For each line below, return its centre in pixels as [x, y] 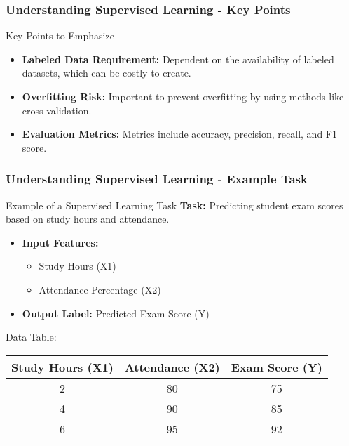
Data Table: [31, 337]
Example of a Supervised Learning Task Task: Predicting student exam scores [174, 205]
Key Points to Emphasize [60, 35]
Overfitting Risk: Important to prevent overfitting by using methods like [183, 96]
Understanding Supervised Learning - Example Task [157, 179]
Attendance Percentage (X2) [100, 289]
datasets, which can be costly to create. [107, 73]
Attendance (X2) [172, 367]
